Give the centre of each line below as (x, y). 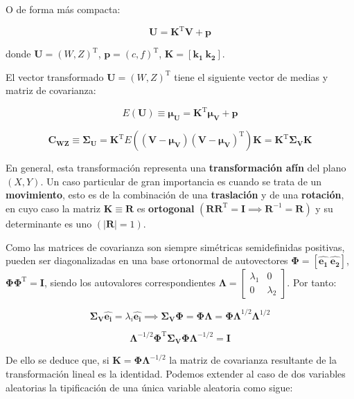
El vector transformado (55, 76)
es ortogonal (166, 208)
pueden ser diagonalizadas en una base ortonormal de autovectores (147, 260)
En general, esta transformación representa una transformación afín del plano (176, 168)
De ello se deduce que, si (57, 360)
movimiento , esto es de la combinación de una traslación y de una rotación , (175, 195)
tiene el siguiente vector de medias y (251, 76)
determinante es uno (49, 223)
